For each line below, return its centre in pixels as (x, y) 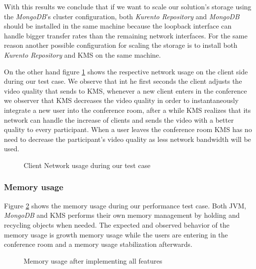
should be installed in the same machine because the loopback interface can (118, 26)
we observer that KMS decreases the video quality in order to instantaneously (121, 100)
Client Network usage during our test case (87, 165)
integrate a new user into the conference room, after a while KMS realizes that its (128, 110)
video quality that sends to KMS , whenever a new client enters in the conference (126, 90)
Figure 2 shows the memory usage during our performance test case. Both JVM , (125, 205)
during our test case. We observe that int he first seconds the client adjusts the (123, 81)
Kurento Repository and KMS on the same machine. (82, 54)
